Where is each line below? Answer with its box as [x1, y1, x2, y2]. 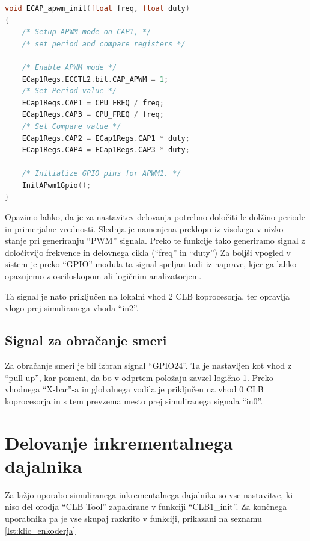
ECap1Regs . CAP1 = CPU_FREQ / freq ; [22, 98, 164, 107]
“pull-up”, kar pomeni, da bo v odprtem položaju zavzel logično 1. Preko [5, 371, 273, 383]
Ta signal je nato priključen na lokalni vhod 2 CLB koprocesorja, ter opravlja [5, 289, 290, 302]
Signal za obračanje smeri [5, 331, 167, 350]
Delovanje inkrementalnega [5, 430, 233, 454]
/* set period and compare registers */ [22, 39, 186, 48]
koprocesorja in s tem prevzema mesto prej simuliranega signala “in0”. [5, 394, 263, 407]
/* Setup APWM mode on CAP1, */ [22, 28, 151, 37]
